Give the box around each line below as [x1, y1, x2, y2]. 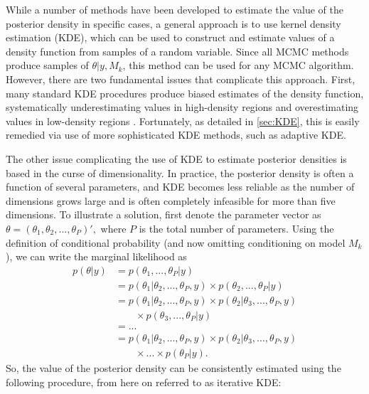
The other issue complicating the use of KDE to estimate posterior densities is [6, 151, 347, 166]
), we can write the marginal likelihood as [6, 249, 187, 264]
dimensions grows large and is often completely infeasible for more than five [6, 193, 336, 208]
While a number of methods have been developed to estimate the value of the [6, 2, 343, 16]
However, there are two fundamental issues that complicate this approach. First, [6, 71, 355, 86]
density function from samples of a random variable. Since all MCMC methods [6, 43, 349, 58]
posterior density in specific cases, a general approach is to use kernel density [6, 16, 341, 31]
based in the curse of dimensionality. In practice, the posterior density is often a [6, 165, 354, 180]
